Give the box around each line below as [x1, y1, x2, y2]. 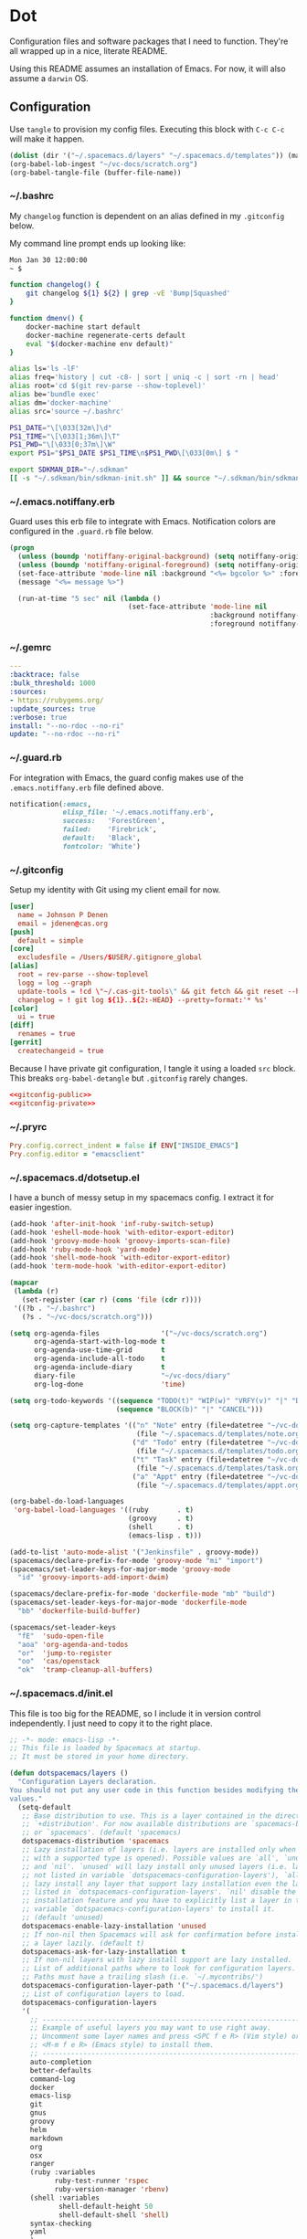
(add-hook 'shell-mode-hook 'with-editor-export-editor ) [9, 1253, 231, 1262]
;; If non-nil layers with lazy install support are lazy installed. [21, 1956, 292, 1965]
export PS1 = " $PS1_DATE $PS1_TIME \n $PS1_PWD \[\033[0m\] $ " [9, 449, 239, 458]
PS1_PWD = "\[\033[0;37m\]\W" [9, 440, 117, 449]
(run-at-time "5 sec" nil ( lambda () [17, 594, 162, 603]
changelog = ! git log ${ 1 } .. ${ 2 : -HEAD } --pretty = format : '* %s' [17, 995, 268, 1005]
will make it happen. [9, 133, 85, 144]
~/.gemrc [9, 641, 52, 654]
